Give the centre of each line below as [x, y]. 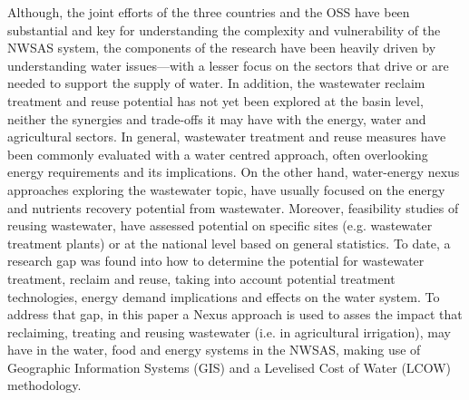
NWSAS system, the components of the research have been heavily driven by [222, 48]
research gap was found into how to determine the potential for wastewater [216, 261]
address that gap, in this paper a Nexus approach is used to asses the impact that [235, 314]
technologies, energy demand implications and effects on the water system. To [224, 296]
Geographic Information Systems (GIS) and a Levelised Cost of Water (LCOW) [230, 367]
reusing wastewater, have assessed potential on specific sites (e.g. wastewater [220, 225]
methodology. [44, 385]
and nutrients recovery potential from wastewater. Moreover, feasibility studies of [233, 207]
